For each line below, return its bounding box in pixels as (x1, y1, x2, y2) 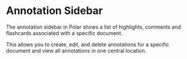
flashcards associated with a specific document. (6, 29, 123, 36)
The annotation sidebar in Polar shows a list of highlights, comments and (6, 23, 181, 30)
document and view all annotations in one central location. (6, 47, 147, 54)
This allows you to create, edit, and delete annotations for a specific (6, 41, 169, 48)
